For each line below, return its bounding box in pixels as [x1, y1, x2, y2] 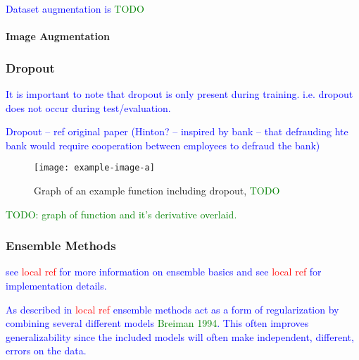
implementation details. [6, 278, 107, 293]
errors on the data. [6, 343, 87, 358]
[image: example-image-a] [34, 163, 155, 173]
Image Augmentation [6, 29, 110, 44]
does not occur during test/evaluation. [6, 100, 171, 115]
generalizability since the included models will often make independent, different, [6, 329, 354, 344]
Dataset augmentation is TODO [6, 1, 144, 15]
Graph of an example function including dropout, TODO [34, 183, 280, 198]
